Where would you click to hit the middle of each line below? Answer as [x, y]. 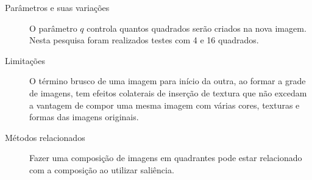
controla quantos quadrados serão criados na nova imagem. [197, 28]
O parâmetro [53, 28]
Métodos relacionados [45, 137]
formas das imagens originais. [84, 117]
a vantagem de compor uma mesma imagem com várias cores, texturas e [165, 105]
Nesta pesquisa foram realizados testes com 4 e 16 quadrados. [144, 40]
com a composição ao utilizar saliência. [102, 169]
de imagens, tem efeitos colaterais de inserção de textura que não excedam [168, 92]
